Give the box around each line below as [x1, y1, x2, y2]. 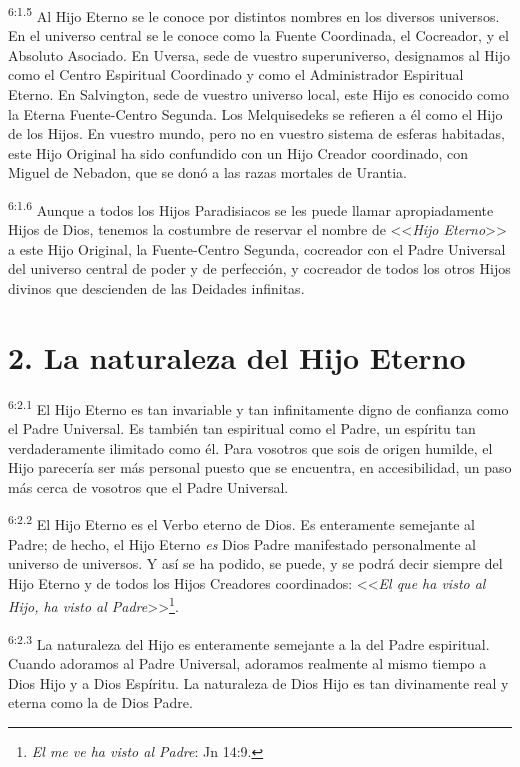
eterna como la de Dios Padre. [8, 692, 193, 713]
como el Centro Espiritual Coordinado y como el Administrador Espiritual [8, 64, 464, 85]
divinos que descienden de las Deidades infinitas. [8, 278, 305, 299]
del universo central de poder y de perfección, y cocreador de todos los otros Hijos [8, 258, 511, 279]
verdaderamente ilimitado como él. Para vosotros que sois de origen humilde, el [8, 437, 493, 458]
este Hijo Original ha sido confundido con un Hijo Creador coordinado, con [8, 142, 469, 163]
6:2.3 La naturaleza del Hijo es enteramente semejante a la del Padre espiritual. [8, 630, 490, 654]
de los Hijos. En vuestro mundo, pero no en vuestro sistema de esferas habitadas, [8, 123, 505, 144]
